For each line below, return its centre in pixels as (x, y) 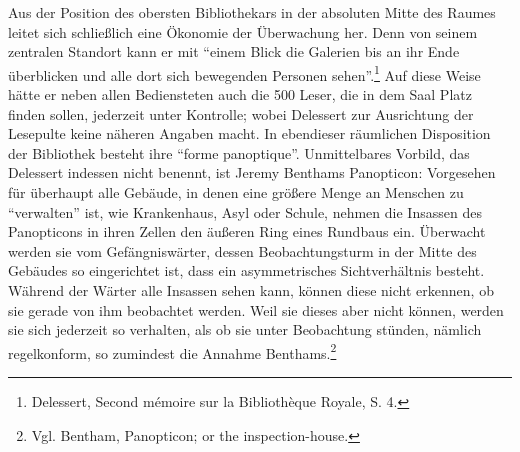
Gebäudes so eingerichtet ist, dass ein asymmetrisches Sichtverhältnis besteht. (246, 270)
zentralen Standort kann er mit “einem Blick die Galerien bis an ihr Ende (234, 51)
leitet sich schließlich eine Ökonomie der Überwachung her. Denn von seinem (243, 31)
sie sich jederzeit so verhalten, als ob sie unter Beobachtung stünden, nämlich (245, 329)
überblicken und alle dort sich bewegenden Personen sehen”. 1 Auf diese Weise (244, 73)
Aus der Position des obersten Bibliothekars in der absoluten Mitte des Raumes (252, 12)
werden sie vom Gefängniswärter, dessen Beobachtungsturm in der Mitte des (242, 250)
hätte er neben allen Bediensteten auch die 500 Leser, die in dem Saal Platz (240, 94)
